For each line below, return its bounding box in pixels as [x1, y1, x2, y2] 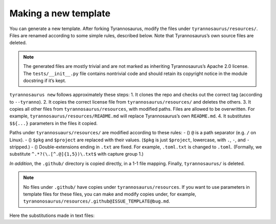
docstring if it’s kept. [23, 77, 66, 84]
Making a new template [9, 8, 111, 19]
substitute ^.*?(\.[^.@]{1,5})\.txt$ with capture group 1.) [9, 151, 144, 157]
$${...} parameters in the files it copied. [9, 120, 98, 126]
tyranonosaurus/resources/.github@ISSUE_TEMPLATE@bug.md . [23, 198, 171, 204]
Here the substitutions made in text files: [9, 212, 95, 218]
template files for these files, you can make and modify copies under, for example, [23, 191, 196, 197]
